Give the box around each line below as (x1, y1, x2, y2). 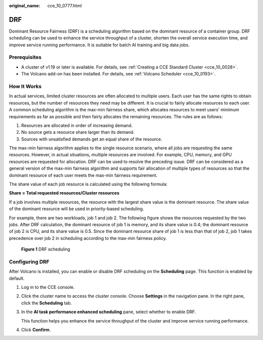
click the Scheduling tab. (21, 300, 72, 306)
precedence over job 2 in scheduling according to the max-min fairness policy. (9, 235, 167, 241)
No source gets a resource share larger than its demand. (21, 129, 135, 135)
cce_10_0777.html (47, 3, 82, 8)
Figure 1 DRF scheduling (21, 246, 71, 252)
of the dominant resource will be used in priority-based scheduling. (9, 206, 144, 212)
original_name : (9, 3, 40, 8)
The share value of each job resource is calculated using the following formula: (9, 181, 168, 187)
